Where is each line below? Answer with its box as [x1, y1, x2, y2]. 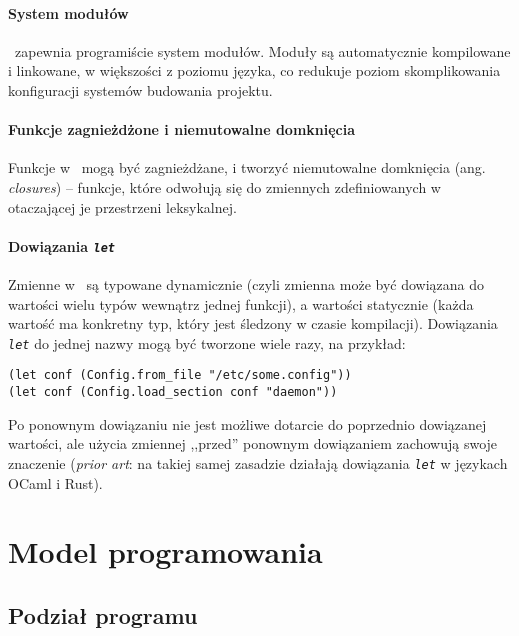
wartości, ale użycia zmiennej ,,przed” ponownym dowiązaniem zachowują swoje [8, 433, 498, 454]
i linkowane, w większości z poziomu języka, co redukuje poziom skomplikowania [8, 60, 501, 81]
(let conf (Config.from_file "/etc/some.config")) [8, 368, 352, 383]
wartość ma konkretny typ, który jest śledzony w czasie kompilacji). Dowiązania [8, 313, 498, 334]
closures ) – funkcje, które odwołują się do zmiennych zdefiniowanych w [8, 176, 441, 197]
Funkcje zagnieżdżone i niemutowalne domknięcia [8, 119, 356, 140]
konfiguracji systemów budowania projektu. [8, 79, 273, 100]
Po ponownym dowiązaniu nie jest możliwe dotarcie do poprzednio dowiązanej [8, 413, 487, 434]
